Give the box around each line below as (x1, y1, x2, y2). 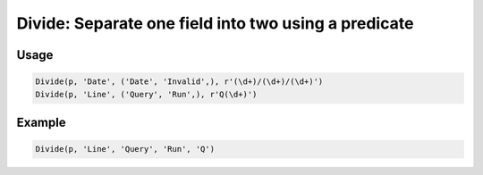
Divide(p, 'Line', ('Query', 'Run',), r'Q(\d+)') (35, 89, 258, 99)
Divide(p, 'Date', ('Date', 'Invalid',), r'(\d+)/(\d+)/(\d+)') (35, 77, 324, 87)
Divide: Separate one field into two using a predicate (16, 13, 414, 33)
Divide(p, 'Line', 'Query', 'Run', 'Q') (35, 144, 215, 154)
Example (16, 114, 66, 129)
